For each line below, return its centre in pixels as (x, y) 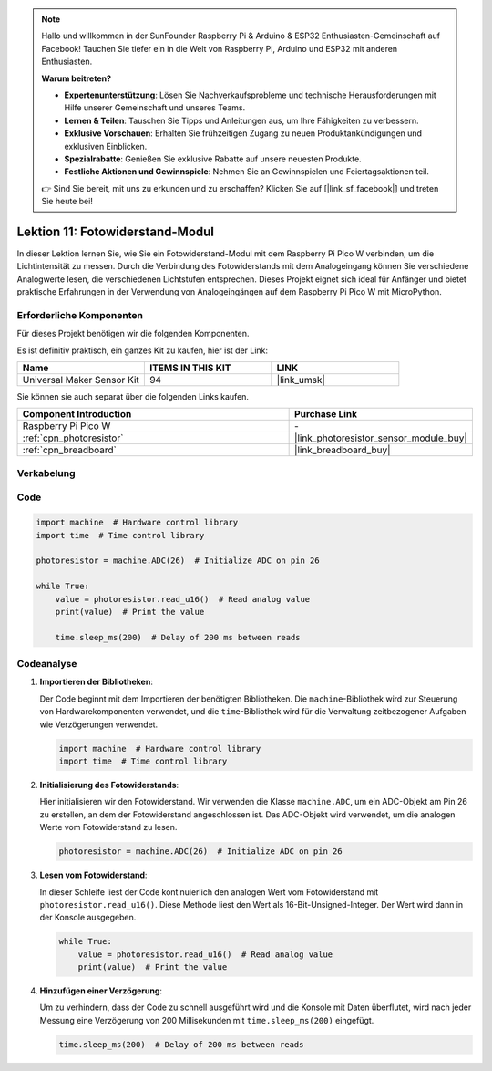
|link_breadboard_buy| (343, 450)
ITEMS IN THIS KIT (190, 368)
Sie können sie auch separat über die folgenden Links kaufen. (133, 397)
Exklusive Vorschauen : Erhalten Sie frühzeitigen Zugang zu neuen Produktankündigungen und (243, 133)
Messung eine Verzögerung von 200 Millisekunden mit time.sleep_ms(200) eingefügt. (207, 1020)
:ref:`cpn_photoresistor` (73, 438)
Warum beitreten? (77, 78)
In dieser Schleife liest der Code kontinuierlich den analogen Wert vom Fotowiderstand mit (209, 892)
